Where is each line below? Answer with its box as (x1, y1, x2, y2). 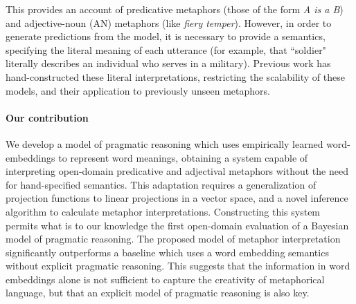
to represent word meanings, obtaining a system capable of (58, 150, 308, 164)
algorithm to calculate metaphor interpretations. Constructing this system (6, 204, 321, 218)
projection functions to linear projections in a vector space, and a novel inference (6, 191, 348, 205)
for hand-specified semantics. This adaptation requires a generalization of (6, 177, 317, 191)
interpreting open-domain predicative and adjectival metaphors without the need (6, 164, 348, 178)
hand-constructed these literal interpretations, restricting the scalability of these (6, 69, 345, 84)
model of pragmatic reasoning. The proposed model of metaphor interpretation (6, 231, 341, 246)
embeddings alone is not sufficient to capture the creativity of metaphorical (6, 272, 325, 286)
